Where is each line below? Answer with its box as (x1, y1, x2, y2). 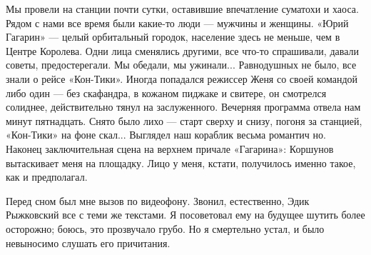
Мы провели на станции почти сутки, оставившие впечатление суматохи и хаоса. (6, 1, 359, 16)
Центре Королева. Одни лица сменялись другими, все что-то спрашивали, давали (6, 43, 359, 58)
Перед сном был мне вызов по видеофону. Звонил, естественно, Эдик (6, 193, 310, 208)
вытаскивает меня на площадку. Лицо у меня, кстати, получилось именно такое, (6, 155, 356, 170)
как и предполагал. (6, 169, 88, 184)
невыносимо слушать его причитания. (6, 235, 171, 250)
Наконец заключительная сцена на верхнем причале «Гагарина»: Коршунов (6, 141, 334, 156)
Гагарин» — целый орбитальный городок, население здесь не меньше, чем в (6, 29, 340, 44)
